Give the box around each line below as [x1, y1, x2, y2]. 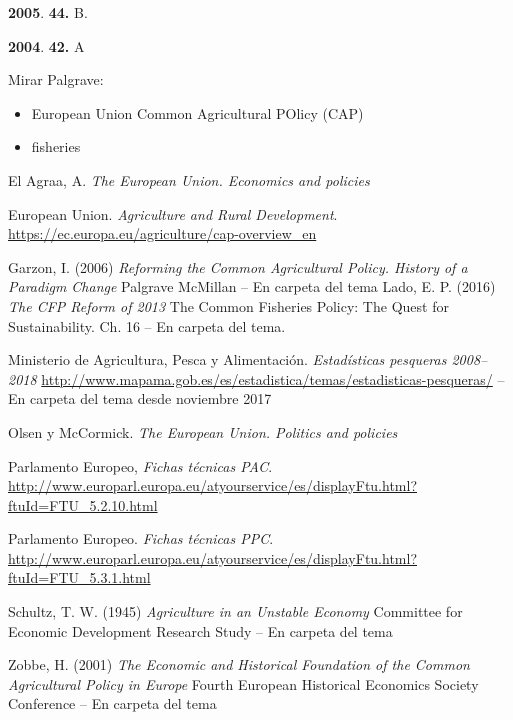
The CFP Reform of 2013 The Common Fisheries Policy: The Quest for [8, 295, 449, 316]
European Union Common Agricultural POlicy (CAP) [31, 102, 364, 123]
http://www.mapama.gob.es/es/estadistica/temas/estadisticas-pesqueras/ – [41, 368, 505, 389]
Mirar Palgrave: [8, 69, 104, 90]
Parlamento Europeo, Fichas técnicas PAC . [8, 455, 273, 476]
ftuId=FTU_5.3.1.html [8, 567, 151, 588]
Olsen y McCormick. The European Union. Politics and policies [8, 421, 398, 442]
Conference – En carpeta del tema [8, 693, 217, 714]
